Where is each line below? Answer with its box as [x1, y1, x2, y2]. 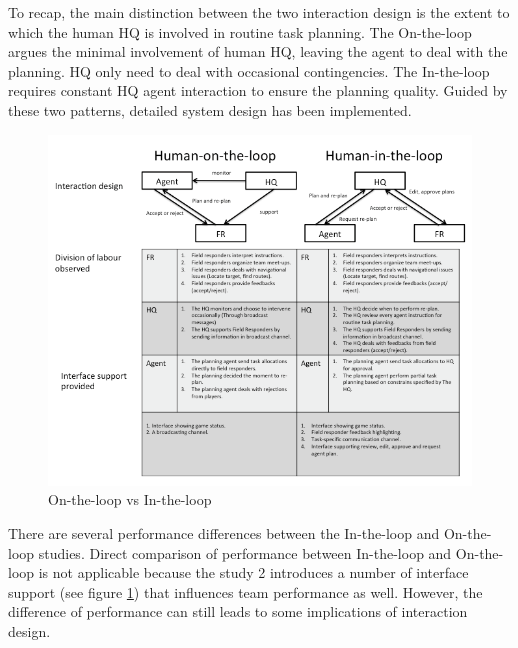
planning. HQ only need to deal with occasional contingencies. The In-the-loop [8, 60, 490, 81]
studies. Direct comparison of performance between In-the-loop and [38, 542, 452, 563]
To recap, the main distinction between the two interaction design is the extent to [8, 2, 510, 22]
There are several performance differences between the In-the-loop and [8, 522, 440, 543]
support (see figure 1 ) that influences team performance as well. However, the [8, 581, 483, 602]
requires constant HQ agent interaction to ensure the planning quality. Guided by [8, 80, 508, 101]
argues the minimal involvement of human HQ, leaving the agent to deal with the [8, 41, 508, 62]
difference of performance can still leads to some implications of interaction [8, 601, 468, 622]
